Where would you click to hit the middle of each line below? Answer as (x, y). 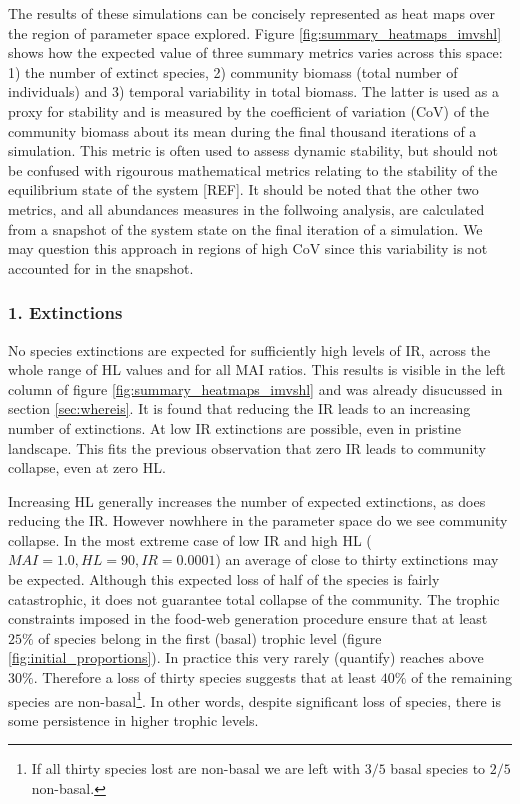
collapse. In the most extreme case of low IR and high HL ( (190, 539)
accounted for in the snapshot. (101, 267)
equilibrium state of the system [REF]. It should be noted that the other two (243, 189)
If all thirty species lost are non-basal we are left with (196, 768)
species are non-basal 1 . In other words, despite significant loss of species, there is (254, 699)
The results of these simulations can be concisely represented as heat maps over (251, 13)
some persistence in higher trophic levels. (133, 719)
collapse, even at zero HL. (87, 467)
